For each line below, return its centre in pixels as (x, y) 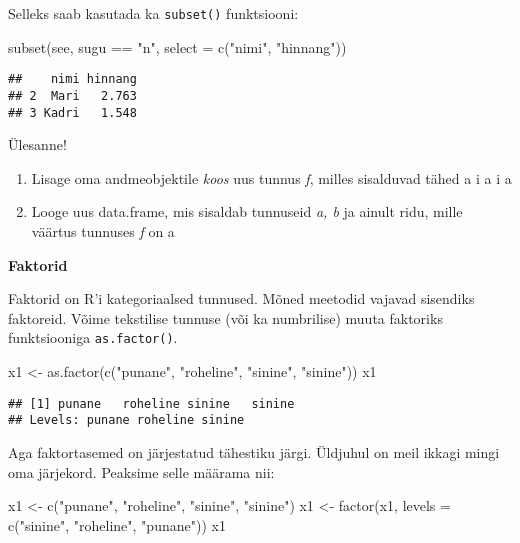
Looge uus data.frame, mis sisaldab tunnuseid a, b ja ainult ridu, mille (247, 211)
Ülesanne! (37, 144)
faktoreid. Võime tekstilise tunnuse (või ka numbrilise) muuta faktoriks (225, 317)
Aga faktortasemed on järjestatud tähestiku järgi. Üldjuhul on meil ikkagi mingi (254, 451)
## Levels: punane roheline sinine (126, 420)
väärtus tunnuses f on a (103, 231)
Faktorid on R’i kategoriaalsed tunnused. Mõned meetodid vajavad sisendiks (241, 298)
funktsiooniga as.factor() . (93, 337)
